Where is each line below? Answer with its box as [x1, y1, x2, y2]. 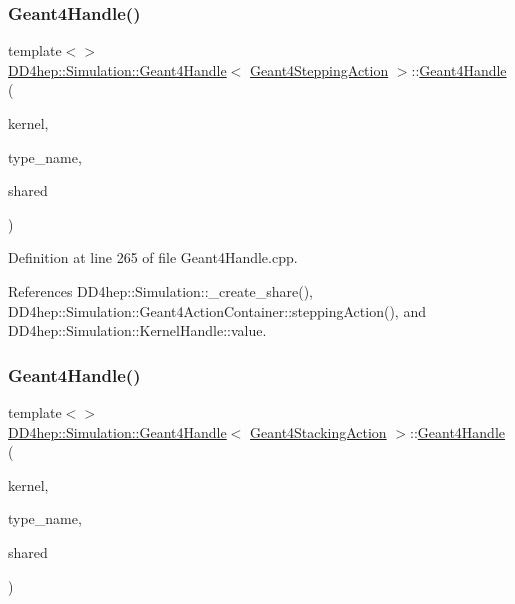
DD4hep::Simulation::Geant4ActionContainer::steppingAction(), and [8, 300, 426, 321]
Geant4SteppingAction [250, 59, 389, 80]
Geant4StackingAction [250, 421, 387, 442]
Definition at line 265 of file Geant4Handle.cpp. [8, 247, 298, 268]
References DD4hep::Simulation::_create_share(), [8, 280, 313, 301]
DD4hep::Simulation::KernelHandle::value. [8, 320, 267, 341]
